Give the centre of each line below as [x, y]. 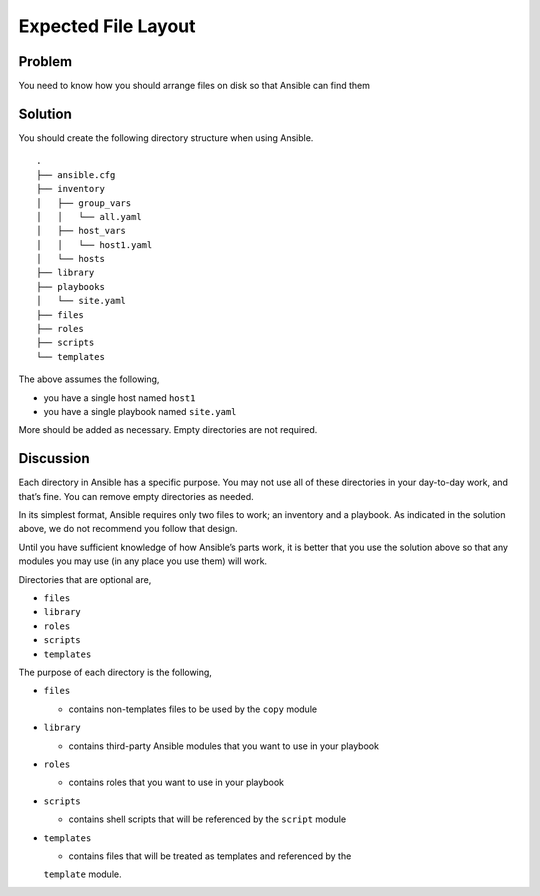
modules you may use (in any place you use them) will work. [143, 561]
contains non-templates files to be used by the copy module [193, 709]
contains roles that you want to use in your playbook [176, 782]
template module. [82, 874]
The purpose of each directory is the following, [115, 672]
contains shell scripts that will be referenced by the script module [207, 819]
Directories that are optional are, [85, 579]
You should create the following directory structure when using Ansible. [166, 137]
